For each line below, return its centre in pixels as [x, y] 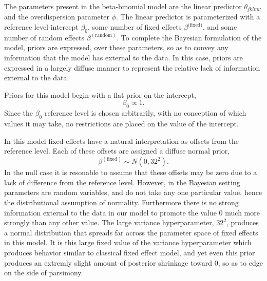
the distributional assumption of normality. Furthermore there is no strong [121, 202]
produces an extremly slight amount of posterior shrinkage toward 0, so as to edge [133, 262]
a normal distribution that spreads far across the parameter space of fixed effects [131, 232]
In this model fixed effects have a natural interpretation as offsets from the [122, 140]
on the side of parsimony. [44, 273]
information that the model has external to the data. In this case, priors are [123, 58]
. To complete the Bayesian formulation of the [189, 37]
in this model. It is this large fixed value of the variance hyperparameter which [128, 242]
